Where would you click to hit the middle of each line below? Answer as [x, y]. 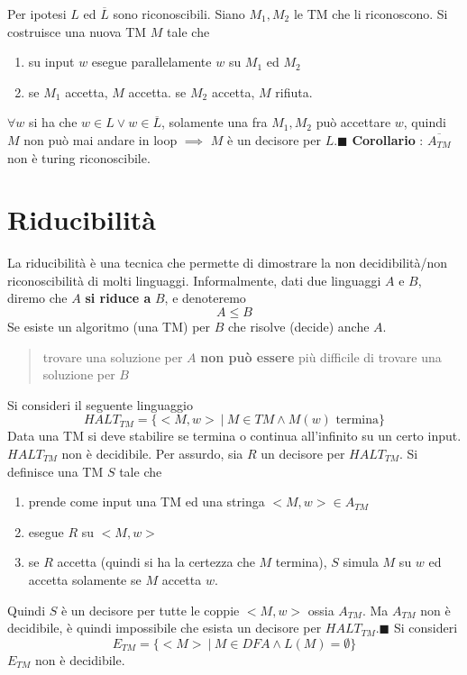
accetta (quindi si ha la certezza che [156, 562]
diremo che [37, 298]
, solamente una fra [214, 122]
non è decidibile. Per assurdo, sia [152, 454]
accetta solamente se [85, 579]
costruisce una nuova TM [77, 31]
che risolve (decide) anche [298, 327]
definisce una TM [55, 471]
